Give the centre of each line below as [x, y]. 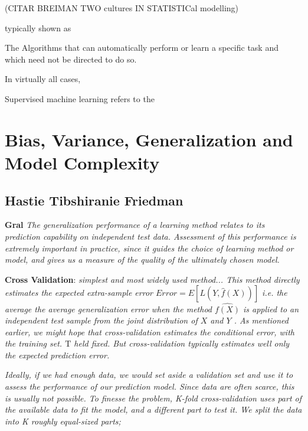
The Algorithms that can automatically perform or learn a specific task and [142, 48]
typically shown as [38, 27]
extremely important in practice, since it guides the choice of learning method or [149, 248]
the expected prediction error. [57, 355]
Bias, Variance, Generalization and [149, 139]
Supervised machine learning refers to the [80, 98]
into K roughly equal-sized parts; [63, 421]
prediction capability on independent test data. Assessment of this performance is [150, 236]
